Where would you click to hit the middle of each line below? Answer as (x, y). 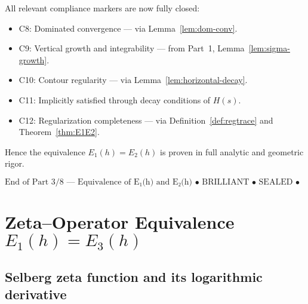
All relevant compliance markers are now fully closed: (102, 8)
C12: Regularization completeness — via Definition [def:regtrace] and (146, 120)
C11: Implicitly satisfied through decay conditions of (115, 99)
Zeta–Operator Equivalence (120, 222)
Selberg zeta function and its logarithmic (134, 276)
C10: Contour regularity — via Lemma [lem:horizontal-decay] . (133, 80)
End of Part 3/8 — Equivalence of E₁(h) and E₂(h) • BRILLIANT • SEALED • (153, 182)
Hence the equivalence (45, 151)
